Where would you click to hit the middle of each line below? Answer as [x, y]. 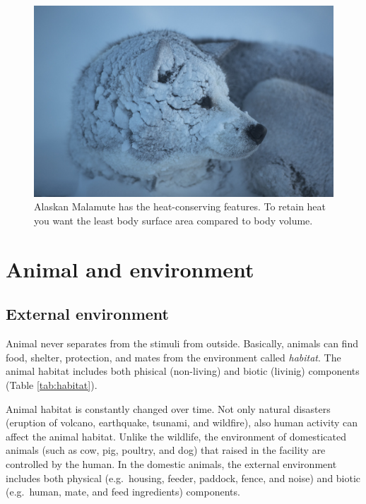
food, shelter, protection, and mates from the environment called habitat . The [173, 357]
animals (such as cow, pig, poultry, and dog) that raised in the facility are [166, 450]
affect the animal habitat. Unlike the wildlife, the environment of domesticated [176, 436]
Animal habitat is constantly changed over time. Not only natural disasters [168, 408]
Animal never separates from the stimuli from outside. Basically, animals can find [182, 343]
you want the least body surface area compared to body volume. [173, 220]
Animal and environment [130, 269]
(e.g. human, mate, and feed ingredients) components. [123, 492]
